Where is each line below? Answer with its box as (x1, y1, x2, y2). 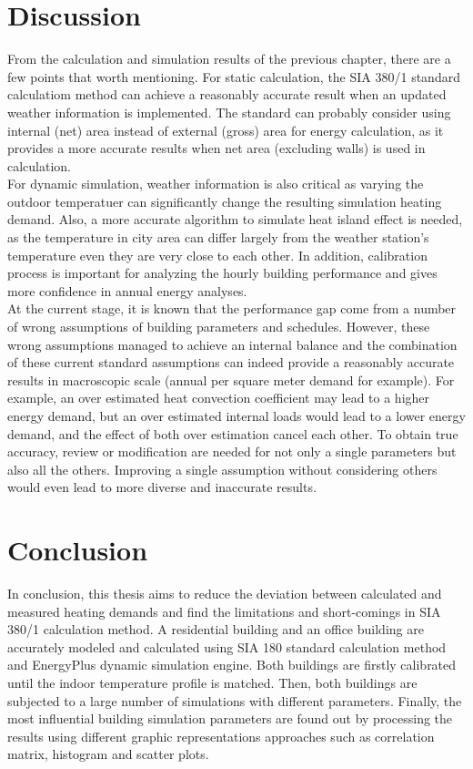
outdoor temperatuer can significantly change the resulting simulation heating (7, 191, 442, 210)
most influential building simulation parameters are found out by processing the (7, 709, 453, 728)
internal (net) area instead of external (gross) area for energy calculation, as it (7, 120, 444, 139)
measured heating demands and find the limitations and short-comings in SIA (7, 601, 441, 620)
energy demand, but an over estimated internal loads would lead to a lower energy (7, 406, 466, 425)
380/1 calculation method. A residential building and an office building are (7, 620, 424, 639)
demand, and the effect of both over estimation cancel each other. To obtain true (7, 424, 458, 443)
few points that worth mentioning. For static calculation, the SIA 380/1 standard (7, 67, 460, 86)
